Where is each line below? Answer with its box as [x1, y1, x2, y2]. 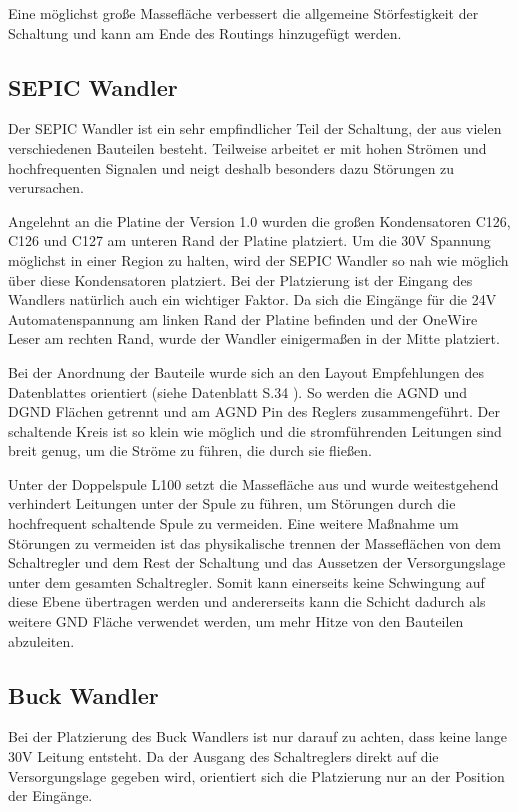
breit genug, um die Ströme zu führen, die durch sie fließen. [8, 440, 372, 461]
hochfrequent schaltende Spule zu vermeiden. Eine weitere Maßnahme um [8, 513, 459, 534]
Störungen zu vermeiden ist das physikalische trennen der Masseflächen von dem [8, 532, 501, 553]
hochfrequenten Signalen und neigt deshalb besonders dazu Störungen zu [8, 157, 455, 178]
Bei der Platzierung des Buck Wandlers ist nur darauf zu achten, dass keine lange [8, 726, 507, 747]
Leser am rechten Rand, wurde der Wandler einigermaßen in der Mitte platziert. [8, 328, 500, 349]
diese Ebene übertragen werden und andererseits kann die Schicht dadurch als [8, 591, 486, 612]
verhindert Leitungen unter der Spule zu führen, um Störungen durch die [8, 493, 456, 514]
